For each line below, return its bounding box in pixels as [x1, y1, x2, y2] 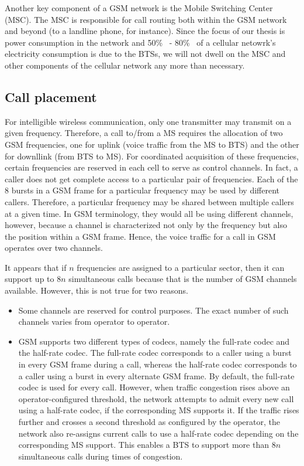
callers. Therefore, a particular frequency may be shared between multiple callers [5, 195, 294, 208]
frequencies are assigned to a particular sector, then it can [77, 261, 285, 273]
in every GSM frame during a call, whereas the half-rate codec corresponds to [18, 358, 297, 370]
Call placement [5, 87, 97, 106]
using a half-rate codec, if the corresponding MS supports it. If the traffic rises [18, 404, 299, 416]
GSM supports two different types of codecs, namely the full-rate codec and [18, 335, 290, 347]
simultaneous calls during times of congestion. [18, 450, 183, 462]
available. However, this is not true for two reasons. [5, 284, 188, 297]
